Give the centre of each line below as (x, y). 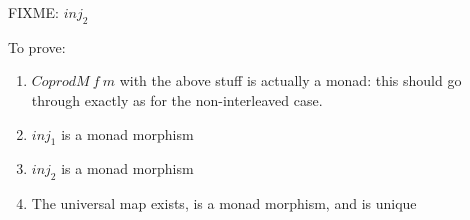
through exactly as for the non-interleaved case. (177, 99)
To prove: (37, 46)
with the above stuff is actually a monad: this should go (290, 80)
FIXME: (33, 12)
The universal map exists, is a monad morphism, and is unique (224, 203)
